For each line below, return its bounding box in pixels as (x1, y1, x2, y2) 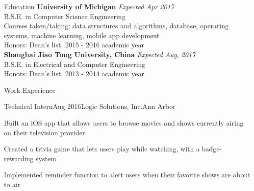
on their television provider (4, 127, 85, 137)
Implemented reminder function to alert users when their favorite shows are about (4, 170, 251, 180)
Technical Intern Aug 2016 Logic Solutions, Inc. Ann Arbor (4, 101, 176, 111)
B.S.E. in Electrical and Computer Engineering (4, 59, 146, 69)
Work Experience (4, 85, 55, 95)
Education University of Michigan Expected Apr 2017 (4, 1, 174, 11)
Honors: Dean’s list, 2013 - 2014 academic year (4, 68, 144, 79)
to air (4, 179, 21, 189)
